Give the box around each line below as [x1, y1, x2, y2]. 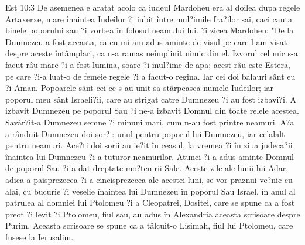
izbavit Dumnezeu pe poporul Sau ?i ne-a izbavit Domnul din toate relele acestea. [5, 104, 299, 117]
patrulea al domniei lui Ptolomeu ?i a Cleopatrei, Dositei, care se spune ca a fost [5, 196, 295, 209]
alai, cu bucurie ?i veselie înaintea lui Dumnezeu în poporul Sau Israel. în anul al [5, 185, 296, 197]
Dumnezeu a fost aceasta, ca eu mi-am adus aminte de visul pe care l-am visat [5, 35, 287, 47]
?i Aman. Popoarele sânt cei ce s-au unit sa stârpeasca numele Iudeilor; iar [5, 81, 274, 94]
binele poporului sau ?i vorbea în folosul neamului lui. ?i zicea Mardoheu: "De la [5, 24, 294, 36]
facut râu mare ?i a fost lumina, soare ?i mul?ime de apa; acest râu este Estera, [5, 58, 290, 70]
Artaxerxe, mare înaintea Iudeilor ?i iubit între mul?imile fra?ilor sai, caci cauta [5, 12, 292, 25]
